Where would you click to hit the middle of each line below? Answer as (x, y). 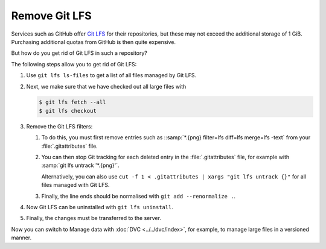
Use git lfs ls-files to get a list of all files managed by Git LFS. (111, 75)
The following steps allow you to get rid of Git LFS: (74, 64)
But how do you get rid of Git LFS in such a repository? (79, 53)
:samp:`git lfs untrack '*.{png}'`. (81, 165)
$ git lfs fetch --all (72, 102)
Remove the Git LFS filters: (59, 126)
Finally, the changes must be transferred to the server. (94, 218)
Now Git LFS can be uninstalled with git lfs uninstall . (100, 207)
